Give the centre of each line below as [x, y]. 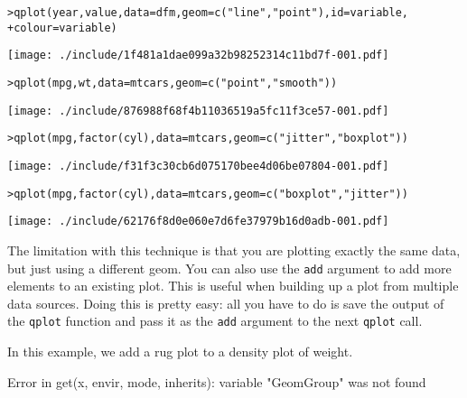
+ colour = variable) [62, 28]
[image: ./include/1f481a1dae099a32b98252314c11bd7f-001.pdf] [198, 56]
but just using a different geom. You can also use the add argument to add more [229, 268]
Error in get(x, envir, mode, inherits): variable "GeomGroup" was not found [217, 381]
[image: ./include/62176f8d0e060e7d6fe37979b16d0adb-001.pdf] [198, 222]
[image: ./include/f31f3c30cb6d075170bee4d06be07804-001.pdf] [198, 166]
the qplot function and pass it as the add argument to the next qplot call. [215, 321]
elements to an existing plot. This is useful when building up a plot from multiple [233, 286]
